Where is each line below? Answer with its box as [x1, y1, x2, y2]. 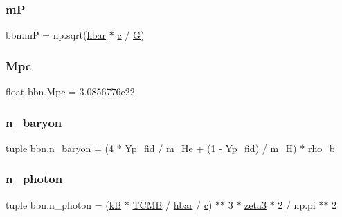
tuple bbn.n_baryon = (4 [6, 140, 114, 155]
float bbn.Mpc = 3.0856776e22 [6, 84, 135, 99]
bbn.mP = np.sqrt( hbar [6, 28, 107, 42]
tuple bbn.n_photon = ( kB [6, 197, 122, 211]
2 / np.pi [278, 197, 316, 211]
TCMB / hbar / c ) [132, 197, 213, 211]
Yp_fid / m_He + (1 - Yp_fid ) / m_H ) [125, 140, 297, 155]
